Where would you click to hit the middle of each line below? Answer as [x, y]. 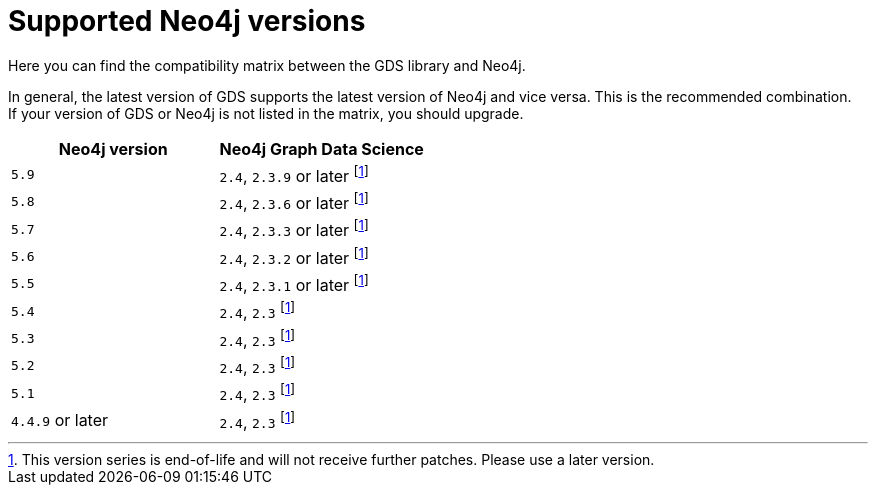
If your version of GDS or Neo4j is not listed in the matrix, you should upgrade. [266, 113]
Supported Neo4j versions [187, 21]
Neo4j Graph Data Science [321, 148]
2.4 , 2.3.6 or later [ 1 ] [294, 202]
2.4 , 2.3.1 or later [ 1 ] [294, 284]
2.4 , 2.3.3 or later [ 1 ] [294, 229]
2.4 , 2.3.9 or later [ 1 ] [294, 174]
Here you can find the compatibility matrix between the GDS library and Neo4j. [267, 65]
